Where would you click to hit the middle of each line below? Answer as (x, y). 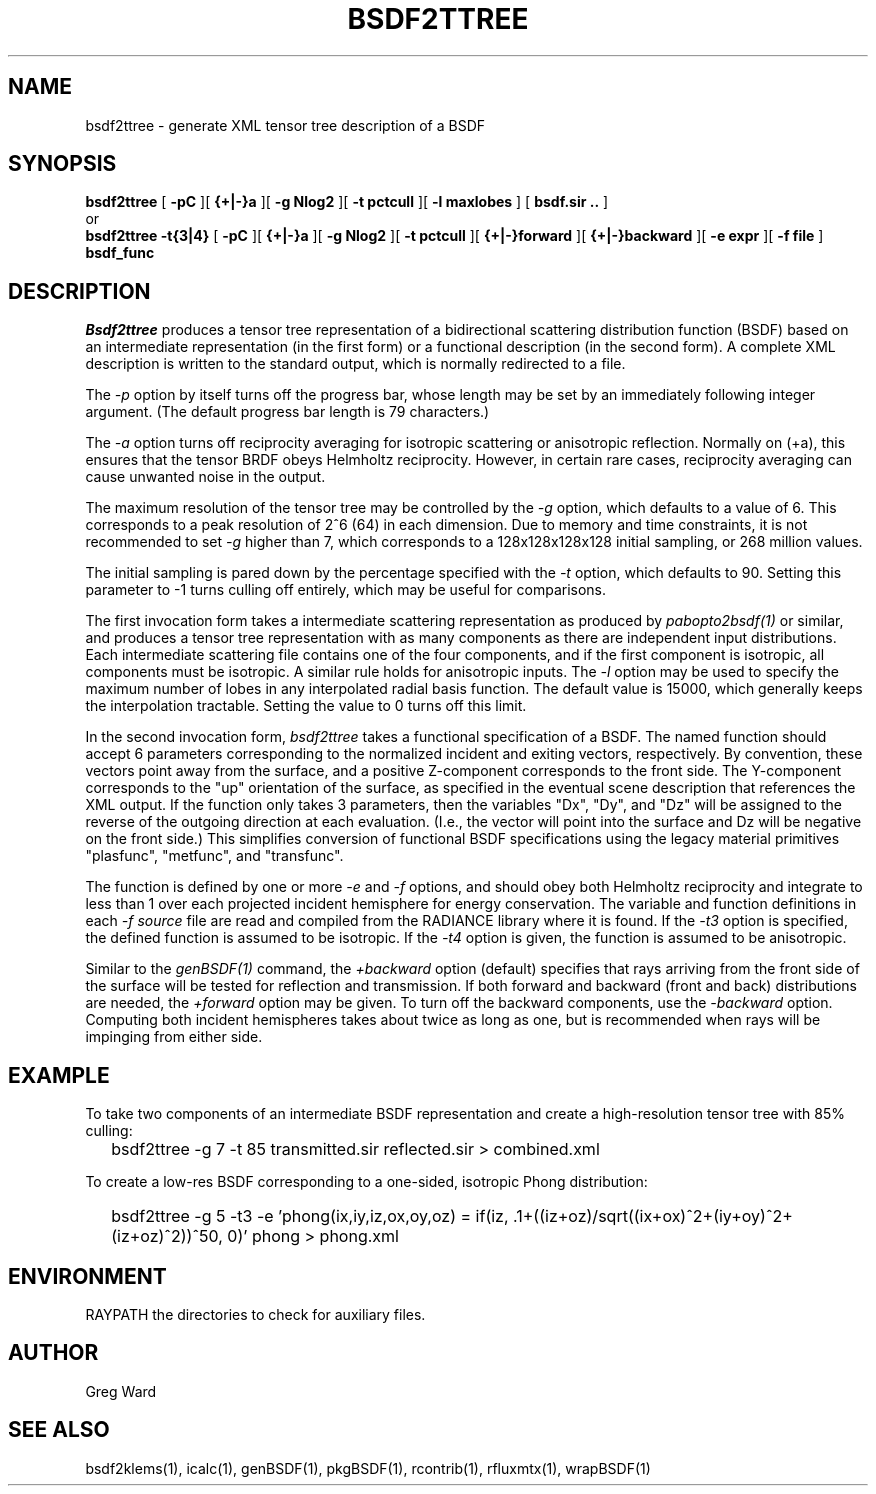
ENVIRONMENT (87, 1276)
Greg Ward (121, 1391)
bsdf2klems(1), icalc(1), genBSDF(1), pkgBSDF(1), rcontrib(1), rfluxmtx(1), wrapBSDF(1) (368, 1468)
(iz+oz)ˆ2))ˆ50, (167, 1236)
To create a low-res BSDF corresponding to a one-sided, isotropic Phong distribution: (366, 1182)
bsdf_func (120, 253)
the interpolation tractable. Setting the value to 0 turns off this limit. (306, 706)
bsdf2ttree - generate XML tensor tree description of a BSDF (285, 125)
